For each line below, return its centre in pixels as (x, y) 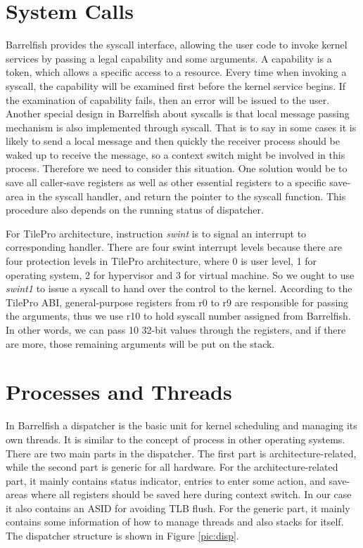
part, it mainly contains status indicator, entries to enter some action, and (166, 480)
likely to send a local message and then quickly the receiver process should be (173, 141)
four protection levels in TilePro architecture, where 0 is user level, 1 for (161, 261)
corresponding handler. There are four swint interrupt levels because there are (174, 247)
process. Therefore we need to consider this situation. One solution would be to (177, 168)
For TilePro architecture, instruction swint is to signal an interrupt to (156, 233)
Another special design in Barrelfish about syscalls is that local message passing (178, 113)
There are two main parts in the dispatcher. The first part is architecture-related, (181, 453)
